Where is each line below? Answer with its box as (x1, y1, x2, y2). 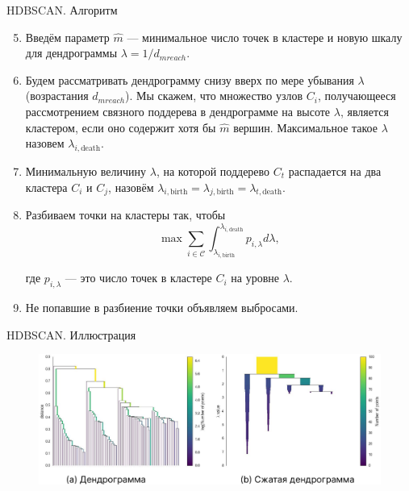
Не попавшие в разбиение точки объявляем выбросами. (25, 298, 298, 315)
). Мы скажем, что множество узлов (125, 87, 303, 104)
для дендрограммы (25, 44, 118, 61)
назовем (25, 135, 65, 152)
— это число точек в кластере (65, 269, 212, 286)
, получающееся (317, 87, 396, 104)
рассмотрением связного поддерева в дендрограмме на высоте (25, 102, 331, 119)
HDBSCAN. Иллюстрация (6, 326, 136, 343)
